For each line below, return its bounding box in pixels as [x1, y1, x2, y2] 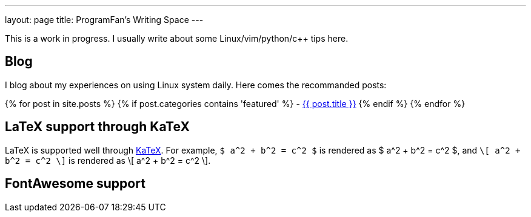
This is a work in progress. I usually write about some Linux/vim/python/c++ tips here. [5, 33, 349, 44]
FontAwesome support [5, 176, 145, 192]
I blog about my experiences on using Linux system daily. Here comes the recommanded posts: [5, 79, 387, 90]
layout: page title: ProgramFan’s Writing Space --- [5, 15, 204, 25]
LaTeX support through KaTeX [5, 119, 190, 135]
